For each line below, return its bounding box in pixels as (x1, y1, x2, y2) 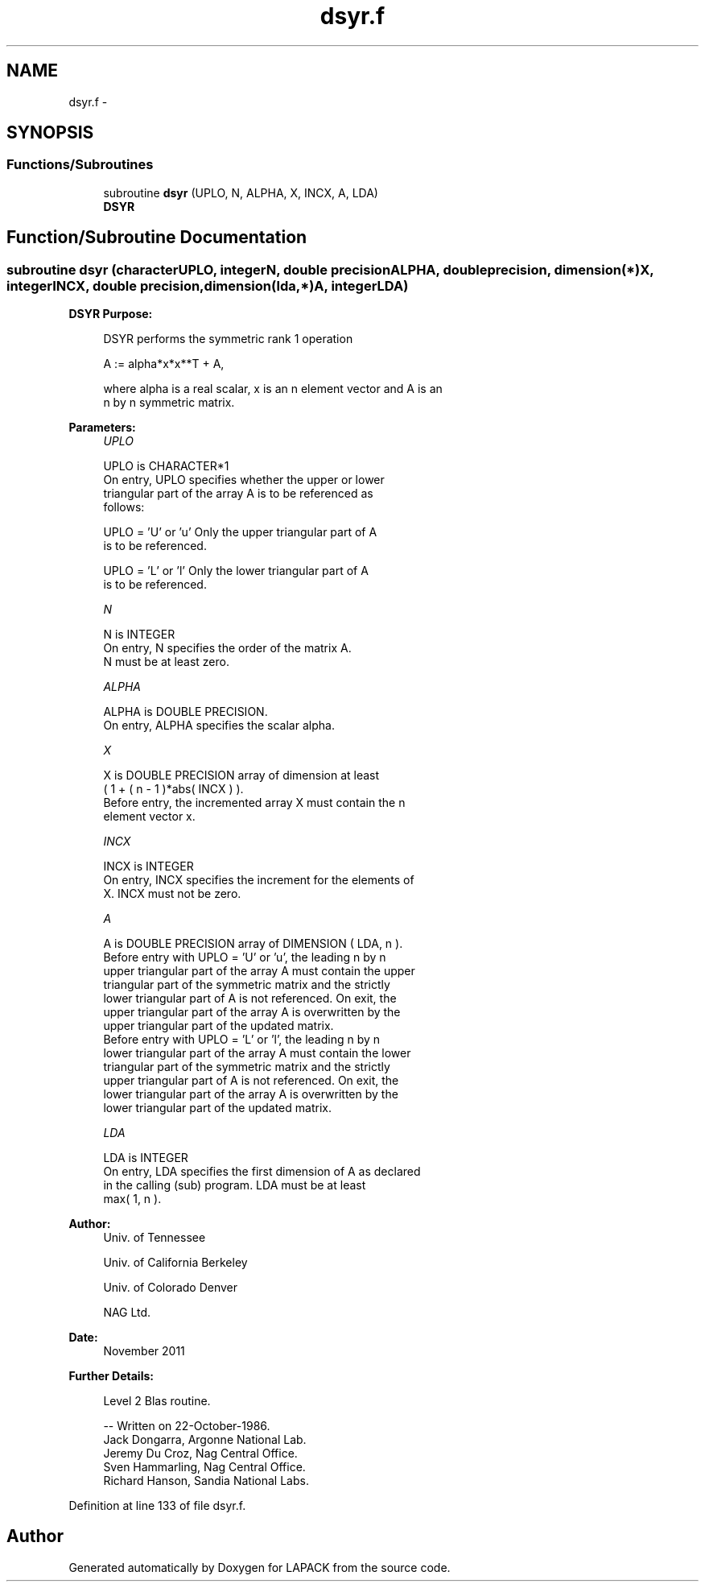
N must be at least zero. (103, 655, 229, 669)
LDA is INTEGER (103, 1151, 188, 1165)
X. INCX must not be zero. (103, 887, 241, 901)
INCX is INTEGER (103, 859, 194, 874)
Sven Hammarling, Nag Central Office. (103, 1460, 306, 1474)
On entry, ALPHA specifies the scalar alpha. (103, 718, 335, 733)
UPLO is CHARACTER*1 (103, 459, 229, 474)
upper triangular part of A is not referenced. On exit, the (103, 1073, 399, 1088)
